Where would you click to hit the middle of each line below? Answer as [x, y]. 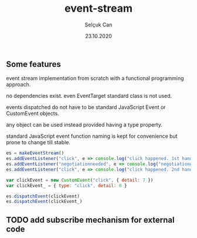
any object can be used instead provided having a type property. [84, 125]
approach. [18, 84]
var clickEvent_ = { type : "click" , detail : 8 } [67, 186]
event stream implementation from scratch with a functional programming [95, 79]
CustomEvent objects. [33, 114]
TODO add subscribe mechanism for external [90, 220]
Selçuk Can [98, 25]
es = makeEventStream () [35, 153]
